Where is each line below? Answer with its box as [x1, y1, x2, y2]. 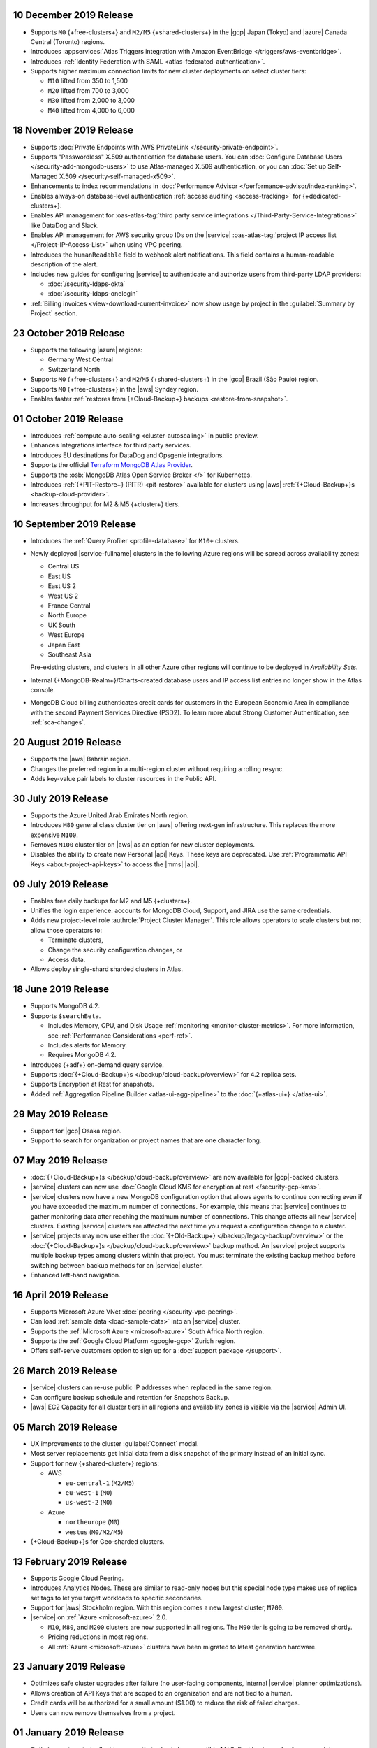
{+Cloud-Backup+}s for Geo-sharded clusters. [30, 1537, 165, 1545]
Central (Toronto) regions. [30, 37, 105, 45]
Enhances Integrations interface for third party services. [30, 441, 192, 450]
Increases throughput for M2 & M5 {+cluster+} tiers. [30, 500, 180, 508]
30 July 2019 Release [13, 792, 108, 804]
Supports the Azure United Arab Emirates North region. [30, 811, 189, 819]
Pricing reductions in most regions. [47, 1633, 149, 1641]
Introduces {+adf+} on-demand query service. [30, 1060, 164, 1069]
